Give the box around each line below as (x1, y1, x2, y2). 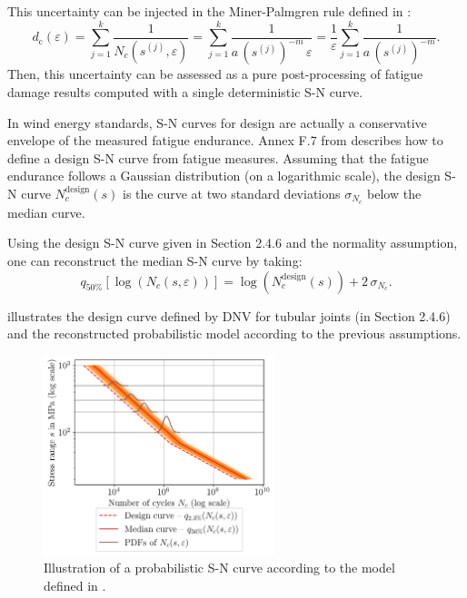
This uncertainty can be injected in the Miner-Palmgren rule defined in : (7, 2, 412, 20)
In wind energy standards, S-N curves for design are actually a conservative (7, 113, 427, 132)
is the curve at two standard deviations (123, 183, 341, 202)
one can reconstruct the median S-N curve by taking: (7, 250, 303, 270)
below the (367, 183, 422, 202)
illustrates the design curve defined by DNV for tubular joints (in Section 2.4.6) (7, 306, 451, 325)
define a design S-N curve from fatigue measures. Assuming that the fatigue (7, 148, 429, 167)
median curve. (7, 202, 85, 221)
